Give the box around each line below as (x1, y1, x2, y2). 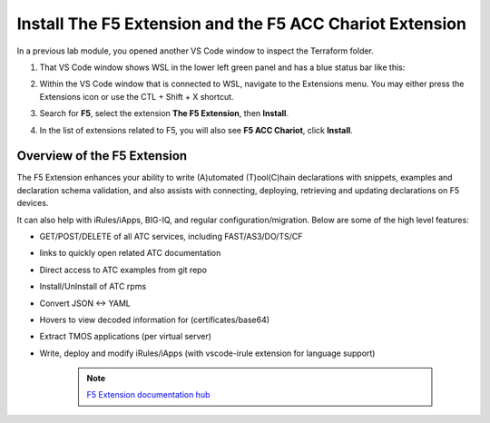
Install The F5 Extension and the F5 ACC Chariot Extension (16, 14, 467, 34)
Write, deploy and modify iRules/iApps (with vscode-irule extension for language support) (39, 348, 376, 359)
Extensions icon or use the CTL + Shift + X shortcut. (39, 91, 235, 102)
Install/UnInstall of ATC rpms (39, 281, 147, 292)
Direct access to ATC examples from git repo (39, 264, 208, 275)
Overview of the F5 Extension (16, 148, 188, 163)
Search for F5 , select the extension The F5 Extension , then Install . (39, 108, 289, 119)
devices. (16, 198, 49, 209)
